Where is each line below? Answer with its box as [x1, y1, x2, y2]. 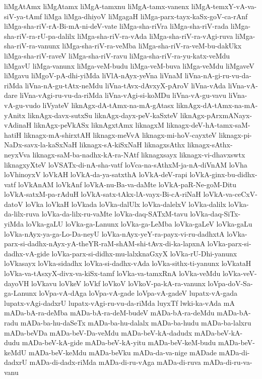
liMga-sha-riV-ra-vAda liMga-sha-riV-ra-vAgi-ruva [77, 30, 233, 41]
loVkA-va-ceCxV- [203, 189, 257, 199]
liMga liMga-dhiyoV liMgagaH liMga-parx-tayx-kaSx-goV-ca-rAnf [44, 11, 248, 21]
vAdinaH [4, 120, 32, 130]
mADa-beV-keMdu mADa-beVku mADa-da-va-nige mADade [28, 347, 217, 357]
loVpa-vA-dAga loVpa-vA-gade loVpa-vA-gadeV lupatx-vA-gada [39, 288, 238, 298]
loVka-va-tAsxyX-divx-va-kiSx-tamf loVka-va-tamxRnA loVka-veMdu [4, 268, 221, 279]
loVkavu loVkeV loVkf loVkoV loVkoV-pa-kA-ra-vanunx [31, 278, 206, 288]
